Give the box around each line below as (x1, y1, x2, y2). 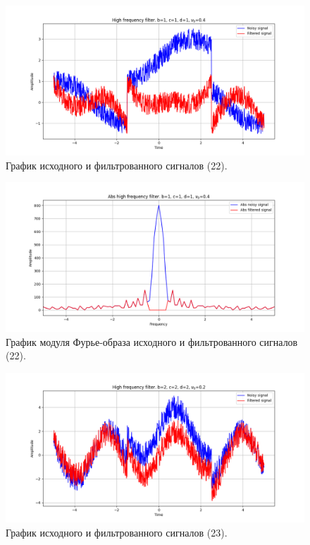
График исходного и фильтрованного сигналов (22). (6, 157, 228, 172)
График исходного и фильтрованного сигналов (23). (6, 525, 228, 539)
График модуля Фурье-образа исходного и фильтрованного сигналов (6, 334, 298, 349)
